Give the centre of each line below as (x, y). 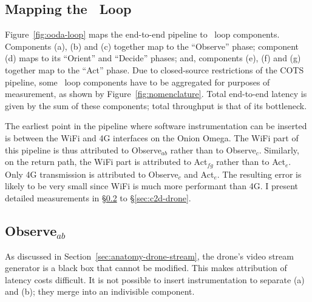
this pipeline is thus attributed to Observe (83, 149)
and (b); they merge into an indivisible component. (100, 291)
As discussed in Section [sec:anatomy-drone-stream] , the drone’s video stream (149, 256)
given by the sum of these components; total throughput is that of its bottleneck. (156, 105)
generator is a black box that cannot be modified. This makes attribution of (146, 268)
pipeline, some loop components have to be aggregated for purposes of (137, 82)
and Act (199, 174)
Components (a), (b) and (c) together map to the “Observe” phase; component (152, 46)
